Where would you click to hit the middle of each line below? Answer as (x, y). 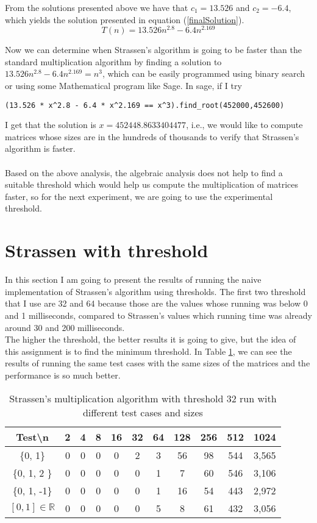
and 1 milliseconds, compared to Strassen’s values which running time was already (158, 315)
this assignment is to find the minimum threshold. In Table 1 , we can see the (148, 351)
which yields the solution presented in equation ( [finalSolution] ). (125, 19)
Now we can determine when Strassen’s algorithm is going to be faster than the (154, 50)
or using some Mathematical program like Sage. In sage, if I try (123, 86)
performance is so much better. (63, 375)
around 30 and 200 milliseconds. (65, 327)
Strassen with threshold (107, 250)
